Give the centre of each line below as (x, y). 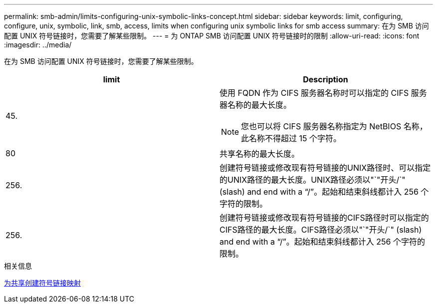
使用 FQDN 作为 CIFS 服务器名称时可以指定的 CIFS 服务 (323, 93)
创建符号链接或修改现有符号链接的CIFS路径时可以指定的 (324, 218)
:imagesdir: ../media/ (38, 45)
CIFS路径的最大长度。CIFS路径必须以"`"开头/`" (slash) (321, 230)
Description (326, 79)
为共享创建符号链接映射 (42, 283)
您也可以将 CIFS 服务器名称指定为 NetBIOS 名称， (334, 126)
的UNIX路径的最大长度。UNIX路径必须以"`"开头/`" (313, 180)
